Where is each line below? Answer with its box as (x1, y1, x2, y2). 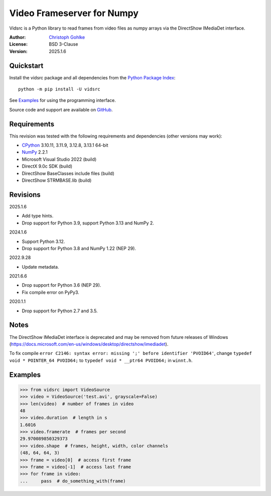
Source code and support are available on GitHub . (9, 106, 113, 112)
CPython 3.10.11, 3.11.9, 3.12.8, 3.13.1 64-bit (22, 142, 108, 148)
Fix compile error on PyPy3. (22, 289, 80, 295)
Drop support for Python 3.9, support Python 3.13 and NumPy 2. (22, 220, 154, 226)
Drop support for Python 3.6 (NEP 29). (22, 282, 101, 288)
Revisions (9, 190, 41, 199)
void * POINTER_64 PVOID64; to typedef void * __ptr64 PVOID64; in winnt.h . (9, 357, 193, 363)
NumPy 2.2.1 (22, 149, 48, 155)
